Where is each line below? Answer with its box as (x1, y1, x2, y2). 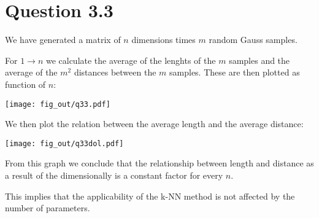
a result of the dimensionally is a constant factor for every (5, 169, 223, 181)
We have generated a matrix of (5, 33, 121, 46)
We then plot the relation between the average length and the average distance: (5, 117, 304, 130)
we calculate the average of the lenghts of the (45, 53, 216, 66)
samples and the (229, 53, 290, 66)
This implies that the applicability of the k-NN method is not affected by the (5, 189, 295, 202)
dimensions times (131, 33, 196, 46)
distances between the (74, 66, 156, 79)
